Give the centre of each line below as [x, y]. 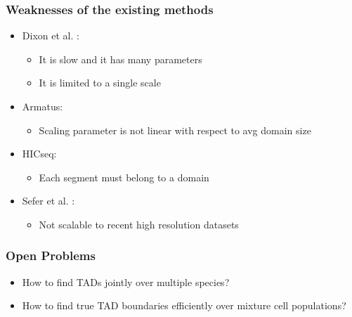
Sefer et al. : [48, 201]
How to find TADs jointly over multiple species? [126, 282]
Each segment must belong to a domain [124, 177]
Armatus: [43, 106]
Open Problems [51, 255]
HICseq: [39, 154]
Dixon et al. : [51, 35]
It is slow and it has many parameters [120, 59]
